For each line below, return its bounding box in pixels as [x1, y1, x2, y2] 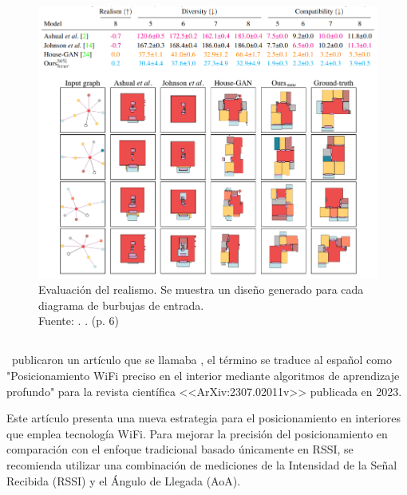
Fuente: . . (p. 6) [38, 312, 119, 329]
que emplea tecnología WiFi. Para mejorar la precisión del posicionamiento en [6, 425, 388, 442]
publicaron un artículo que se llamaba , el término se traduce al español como [11, 351, 392, 368]
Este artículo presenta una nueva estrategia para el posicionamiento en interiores [6, 410, 401, 426]
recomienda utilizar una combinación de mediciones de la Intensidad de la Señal [6, 456, 397, 473]
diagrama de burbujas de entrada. [38, 296, 204, 313]
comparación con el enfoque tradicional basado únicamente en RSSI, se [6, 441, 354, 457]
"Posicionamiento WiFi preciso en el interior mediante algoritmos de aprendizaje [6, 366, 400, 383]
